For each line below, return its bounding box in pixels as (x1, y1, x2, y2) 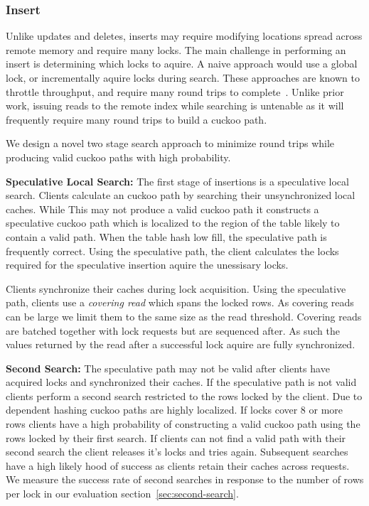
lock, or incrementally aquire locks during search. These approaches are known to (6, 70, 360, 85)
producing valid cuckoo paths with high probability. (6, 149, 231, 164)
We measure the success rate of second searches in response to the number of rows (6, 472, 364, 487)
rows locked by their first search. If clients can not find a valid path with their (6, 430, 346, 445)
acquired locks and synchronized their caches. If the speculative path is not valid (6, 375, 357, 389)
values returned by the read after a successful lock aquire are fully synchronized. (6, 337, 355, 352)
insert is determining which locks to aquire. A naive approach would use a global (6, 56, 358, 71)
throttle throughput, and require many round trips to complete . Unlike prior (6, 84, 344, 99)
